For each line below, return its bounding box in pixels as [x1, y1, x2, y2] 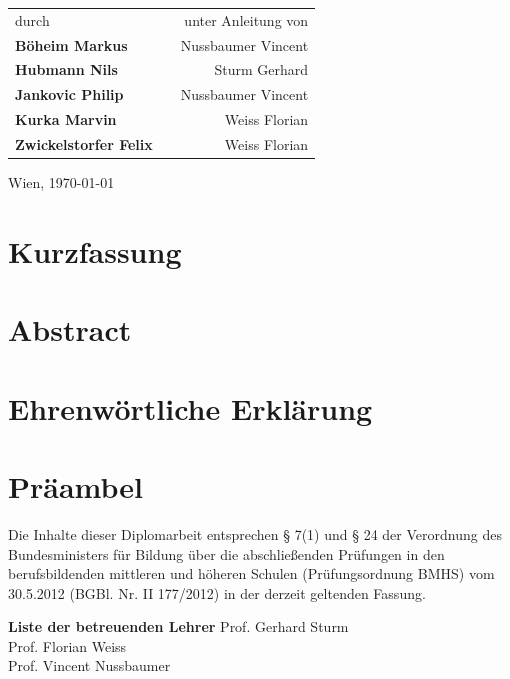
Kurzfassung [8, 230, 182, 271]
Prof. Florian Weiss [8, 635, 127, 656]
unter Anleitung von [184, 9, 309, 30]
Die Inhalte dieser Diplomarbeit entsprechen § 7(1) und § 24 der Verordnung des [8, 523, 502, 544]
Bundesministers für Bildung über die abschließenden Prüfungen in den [8, 543, 445, 564]
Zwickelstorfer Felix [15, 133, 153, 154]
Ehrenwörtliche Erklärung [8, 387, 373, 428]
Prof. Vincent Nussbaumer [8, 655, 171, 676]
